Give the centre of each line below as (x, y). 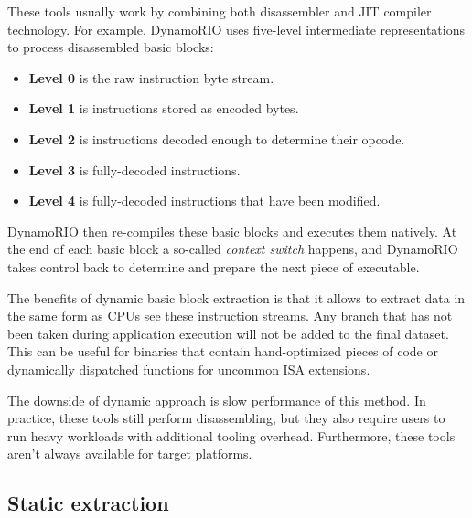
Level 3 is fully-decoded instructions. (134, 169)
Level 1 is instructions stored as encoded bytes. (164, 108)
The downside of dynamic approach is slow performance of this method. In (217, 400)
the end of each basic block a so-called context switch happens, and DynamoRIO (233, 249)
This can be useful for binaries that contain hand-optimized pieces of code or (223, 351)
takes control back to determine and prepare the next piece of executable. (214, 266)
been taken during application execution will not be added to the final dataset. (228, 333)
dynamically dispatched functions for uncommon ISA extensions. (189, 369)
